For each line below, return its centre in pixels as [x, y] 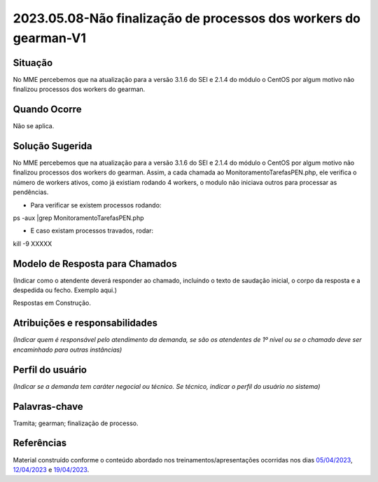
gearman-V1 [50, 38]
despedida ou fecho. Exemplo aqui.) [65, 290]
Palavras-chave [48, 406]
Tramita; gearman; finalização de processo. [76, 423]
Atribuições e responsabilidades [85, 323]
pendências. [31, 192]
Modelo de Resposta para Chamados [95, 264]
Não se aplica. [34, 126]
